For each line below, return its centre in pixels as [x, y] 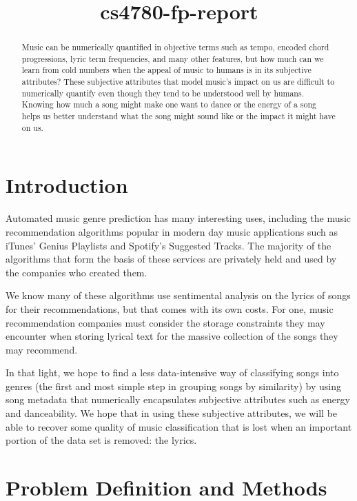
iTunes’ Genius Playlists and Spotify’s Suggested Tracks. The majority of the [169, 245]
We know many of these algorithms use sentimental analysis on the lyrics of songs [178, 295]
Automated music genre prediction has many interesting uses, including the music [178, 218]
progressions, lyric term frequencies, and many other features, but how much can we [173, 58]
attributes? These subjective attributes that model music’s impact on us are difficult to [178, 82]
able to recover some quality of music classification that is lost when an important [179, 426]
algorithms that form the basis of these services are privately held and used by [171, 259]
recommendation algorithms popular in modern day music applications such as [172, 231]
